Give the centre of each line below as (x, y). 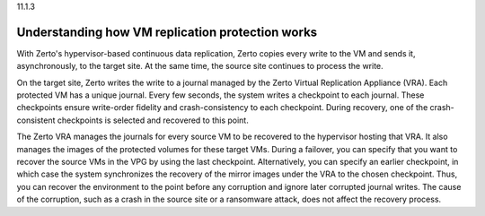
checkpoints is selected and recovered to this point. (153, 120)
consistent (36, 120)
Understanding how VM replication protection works (167, 32)
